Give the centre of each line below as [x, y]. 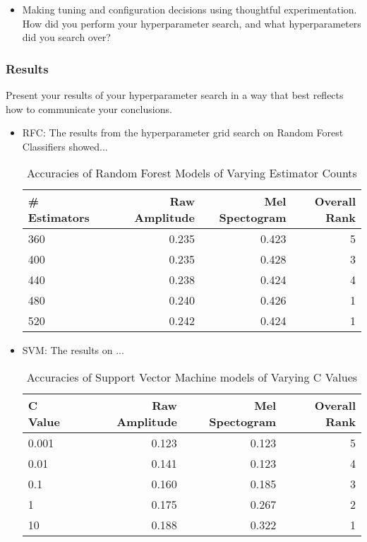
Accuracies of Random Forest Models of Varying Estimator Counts [192, 173]
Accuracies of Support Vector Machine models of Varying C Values [192, 377]
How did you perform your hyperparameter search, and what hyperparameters [192, 23]
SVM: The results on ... [73, 350]
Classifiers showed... [65, 146]
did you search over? [66, 37]
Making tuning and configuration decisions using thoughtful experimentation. [189, 9]
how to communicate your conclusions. [89, 108]
